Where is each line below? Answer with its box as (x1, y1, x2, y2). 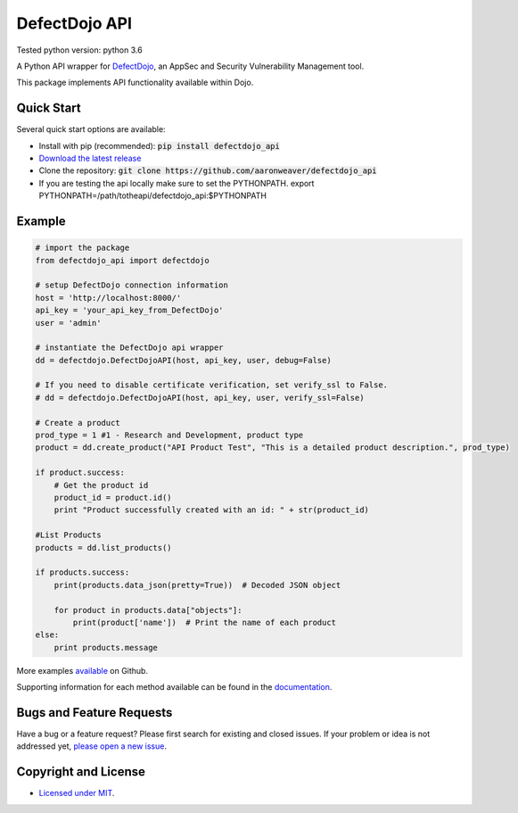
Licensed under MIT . (38, 788, 115, 799)
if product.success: (35, 468, 125, 477)
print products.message (53, 643, 158, 652)
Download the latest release (38, 153, 142, 164)
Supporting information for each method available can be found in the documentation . (16, 682, 333, 693)
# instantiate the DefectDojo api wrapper (35, 343, 224, 353)
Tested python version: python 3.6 (16, 45, 143, 55)
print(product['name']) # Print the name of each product (72, 617, 337, 627)
